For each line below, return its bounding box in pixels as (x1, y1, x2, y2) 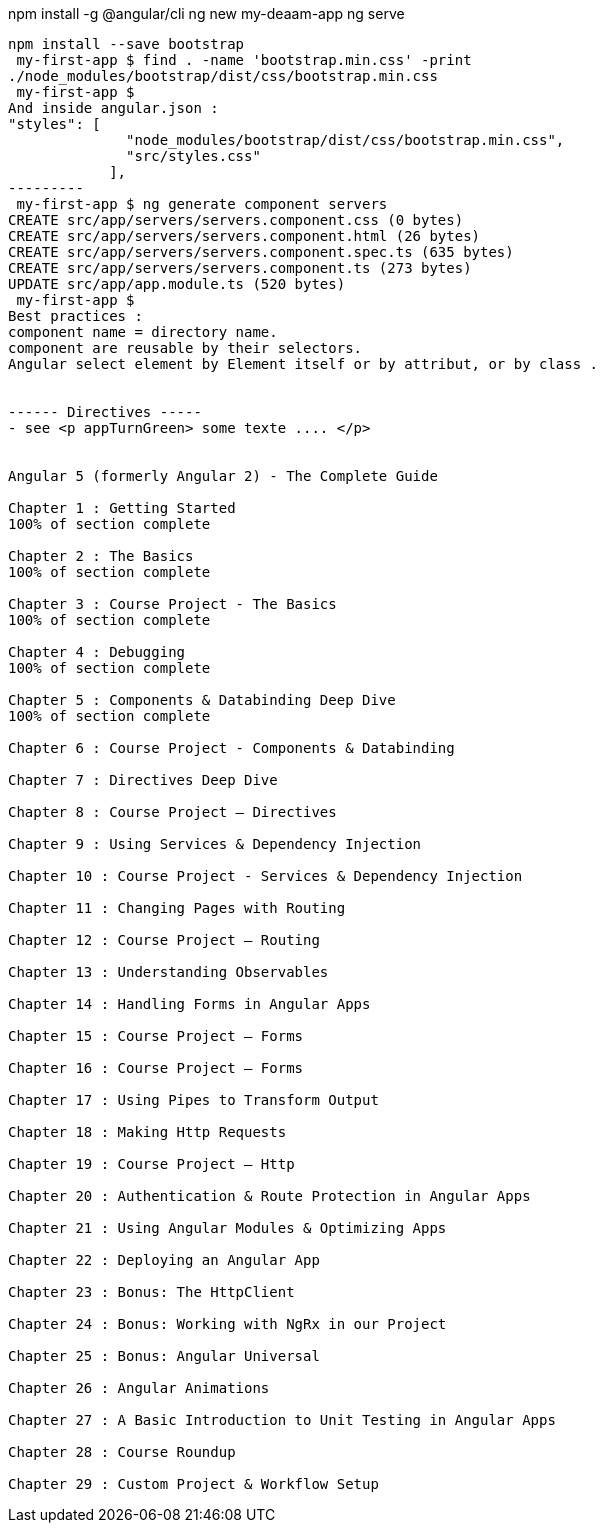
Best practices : (8, 308, 143, 324)
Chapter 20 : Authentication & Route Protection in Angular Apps (8, 1188, 531, 1204)
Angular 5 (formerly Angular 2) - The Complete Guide (8, 468, 438, 484)
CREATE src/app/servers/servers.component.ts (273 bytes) (8, 260, 472, 276)
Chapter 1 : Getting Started (8, 500, 236, 516)
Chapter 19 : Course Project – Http (8, 1156, 295, 1172)
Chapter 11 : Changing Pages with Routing (8, 900, 346, 916)
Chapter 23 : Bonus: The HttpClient (8, 1284, 295, 1300)
